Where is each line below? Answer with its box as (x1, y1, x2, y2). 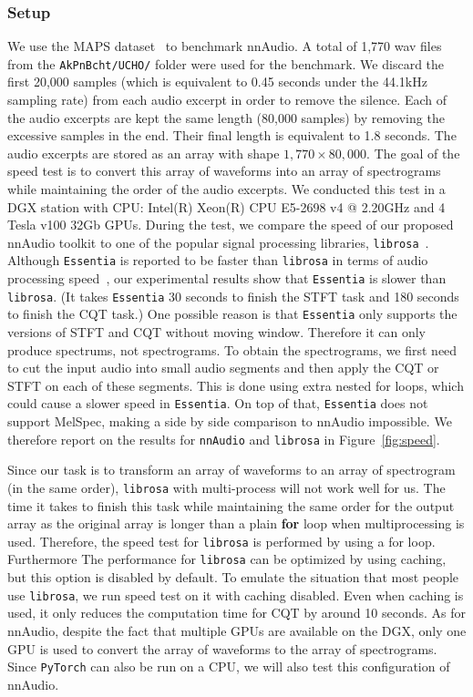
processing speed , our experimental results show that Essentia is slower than (7, 269, 447, 288)
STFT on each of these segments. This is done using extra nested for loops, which (7, 375, 464, 395)
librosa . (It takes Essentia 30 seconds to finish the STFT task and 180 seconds (7, 286, 459, 305)
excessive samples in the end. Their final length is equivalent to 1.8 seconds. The (7, 126, 457, 145)
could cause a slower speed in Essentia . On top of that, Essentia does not (7, 394, 428, 413)
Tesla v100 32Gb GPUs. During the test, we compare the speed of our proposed (7, 215, 454, 234)
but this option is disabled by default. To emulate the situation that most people (7, 568, 459, 587)
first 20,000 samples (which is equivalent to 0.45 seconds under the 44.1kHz (7, 72, 427, 91)
